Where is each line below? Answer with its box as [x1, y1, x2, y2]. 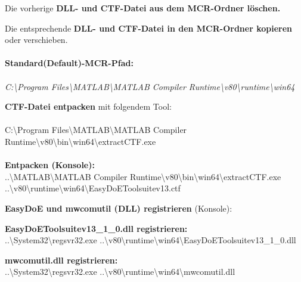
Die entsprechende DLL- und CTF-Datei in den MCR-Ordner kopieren [5, 21, 293, 34]
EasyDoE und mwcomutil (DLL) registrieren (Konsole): [5, 202, 232, 214]
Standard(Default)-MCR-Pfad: [5, 57, 134, 69]
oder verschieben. [5, 33, 68, 46]
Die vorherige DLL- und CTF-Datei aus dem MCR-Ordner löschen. [5, 2, 281, 14]
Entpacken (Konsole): [5, 159, 95, 171]
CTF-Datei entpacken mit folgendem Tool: [5, 100, 172, 113]
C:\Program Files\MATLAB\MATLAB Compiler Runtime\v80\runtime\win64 [5, 80, 295, 92]
